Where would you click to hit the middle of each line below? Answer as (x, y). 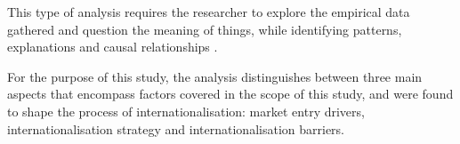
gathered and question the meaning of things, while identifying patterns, (205, 29)
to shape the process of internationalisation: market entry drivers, (186, 111)
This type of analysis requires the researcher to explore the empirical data (209, 12)
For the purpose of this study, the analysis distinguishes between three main (215, 76)
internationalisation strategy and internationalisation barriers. (176, 128)
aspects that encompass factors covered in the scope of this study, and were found (230, 94)
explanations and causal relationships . (113, 47)
